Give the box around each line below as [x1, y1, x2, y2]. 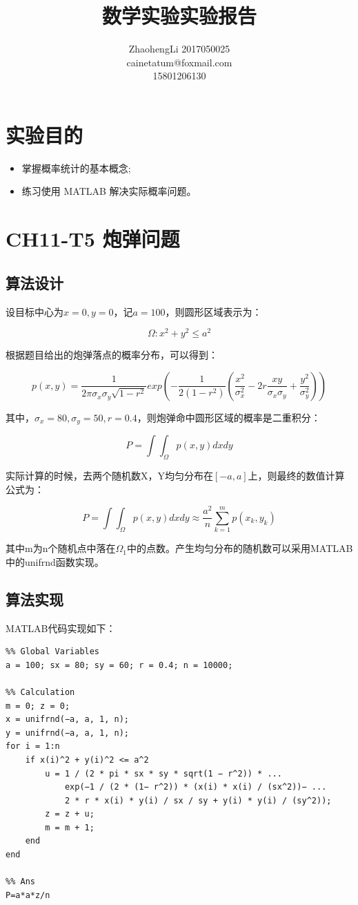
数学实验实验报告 [101, 1, 257, 30]
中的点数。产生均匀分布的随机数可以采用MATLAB [126, 541, 353, 555]
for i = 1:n [6, 741, 60, 752]
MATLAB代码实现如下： [6, 620, 116, 635]
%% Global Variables [6, 647, 100, 657]
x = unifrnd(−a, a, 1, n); [6, 714, 129, 725]
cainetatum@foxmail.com [126, 55, 232, 69]
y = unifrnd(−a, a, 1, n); [6, 727, 129, 738]
